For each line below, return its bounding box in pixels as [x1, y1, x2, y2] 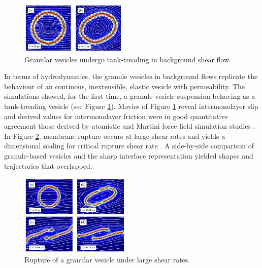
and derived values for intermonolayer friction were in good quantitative [4, 110, 228, 121]
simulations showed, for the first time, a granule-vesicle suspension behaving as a [4, 91, 255, 101]
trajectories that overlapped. [4, 160, 92, 171]
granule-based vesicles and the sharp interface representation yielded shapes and [4, 150, 253, 161]
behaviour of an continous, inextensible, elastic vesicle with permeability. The [4, 81, 245, 91]
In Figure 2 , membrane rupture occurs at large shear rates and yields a [4, 130, 225, 141]
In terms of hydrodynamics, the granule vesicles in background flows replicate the [4, 71, 258, 82]
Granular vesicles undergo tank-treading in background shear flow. [24, 54, 231, 64]
